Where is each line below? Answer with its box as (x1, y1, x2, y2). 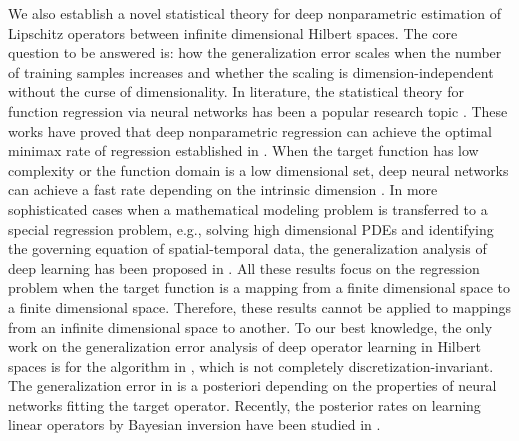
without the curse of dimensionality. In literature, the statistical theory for (8, 81, 464, 102)
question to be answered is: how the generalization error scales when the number (8, 42, 502, 63)
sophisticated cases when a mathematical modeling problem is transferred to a (8, 198, 488, 219)
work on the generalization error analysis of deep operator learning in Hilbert (8, 336, 482, 357)
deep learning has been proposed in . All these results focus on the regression (8, 257, 480, 278)
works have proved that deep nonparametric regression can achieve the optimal (8, 120, 492, 141)
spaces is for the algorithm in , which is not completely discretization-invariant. (8, 355, 494, 376)
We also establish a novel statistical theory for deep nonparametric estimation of (8, 3, 501, 23)
